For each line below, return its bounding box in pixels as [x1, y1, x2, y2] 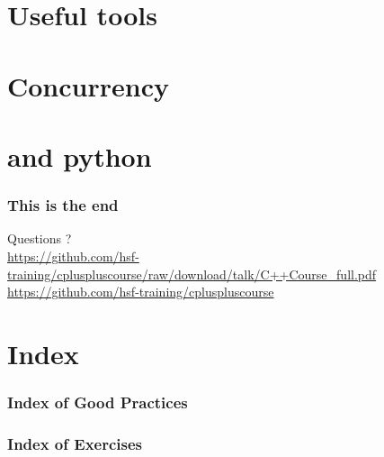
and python [7, 137, 152, 174]
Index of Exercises [7, 432, 142, 454]
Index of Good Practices [7, 391, 188, 414]
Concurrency [7, 67, 169, 104]
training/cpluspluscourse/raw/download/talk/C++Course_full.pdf [7, 264, 377, 283]
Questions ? [7, 229, 72, 248]
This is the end [7, 194, 119, 216]
